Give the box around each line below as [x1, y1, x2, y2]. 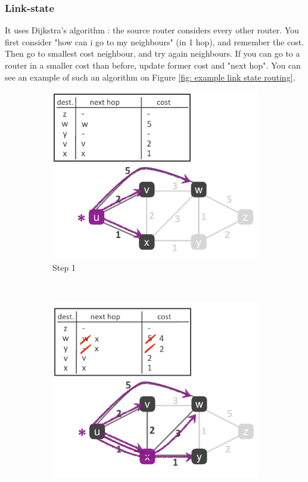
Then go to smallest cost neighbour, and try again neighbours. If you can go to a [5, 47, 300, 60]
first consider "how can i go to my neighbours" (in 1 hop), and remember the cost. [5, 35, 304, 48]
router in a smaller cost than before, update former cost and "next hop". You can [5, 59, 301, 71]
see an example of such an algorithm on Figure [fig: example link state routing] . [5, 70, 295, 83]
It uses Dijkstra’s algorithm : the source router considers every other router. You [5, 24, 299, 36]
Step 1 [52, 261, 76, 273]
